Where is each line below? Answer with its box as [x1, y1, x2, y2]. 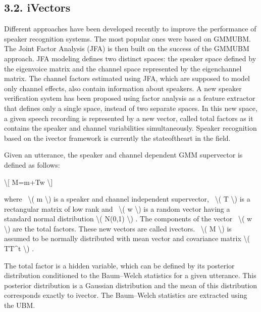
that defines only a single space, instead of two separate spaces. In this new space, [4, 102, 257, 113]
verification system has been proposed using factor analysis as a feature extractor [4, 93, 255, 103]
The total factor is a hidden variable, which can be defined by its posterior [4, 260, 235, 270]
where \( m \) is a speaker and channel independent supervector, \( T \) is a [4, 193, 250, 204]
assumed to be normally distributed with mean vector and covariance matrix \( [4, 233, 250, 244]
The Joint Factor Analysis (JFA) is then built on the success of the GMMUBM [4, 43, 249, 54]
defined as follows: [4, 159, 60, 170]
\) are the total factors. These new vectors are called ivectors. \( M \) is [4, 223, 232, 233]
